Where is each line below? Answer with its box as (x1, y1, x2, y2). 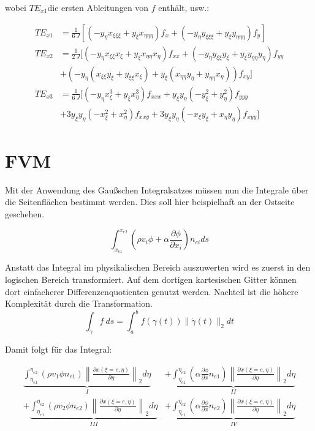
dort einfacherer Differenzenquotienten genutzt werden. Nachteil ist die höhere (5, 285, 298, 298)
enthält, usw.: (158, 1, 210, 13)
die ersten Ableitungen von (47, 1, 149, 13)
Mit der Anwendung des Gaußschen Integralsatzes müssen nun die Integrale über (5, 183, 309, 196)
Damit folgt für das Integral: (5, 343, 112, 356)
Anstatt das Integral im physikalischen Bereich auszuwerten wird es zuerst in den (5, 261, 311, 274)
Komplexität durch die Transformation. (5, 297, 153, 310)
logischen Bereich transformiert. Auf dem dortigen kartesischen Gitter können (5, 272, 297, 285)
